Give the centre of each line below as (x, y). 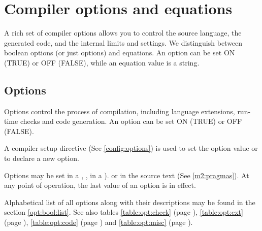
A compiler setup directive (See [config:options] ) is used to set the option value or (131, 148)
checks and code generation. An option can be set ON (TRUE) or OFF (131, 121)
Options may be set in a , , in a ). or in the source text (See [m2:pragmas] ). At (127, 175)
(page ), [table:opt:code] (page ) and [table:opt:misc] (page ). (99, 222)
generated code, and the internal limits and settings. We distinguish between (123, 42)
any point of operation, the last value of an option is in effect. (100, 185)
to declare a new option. (42, 158)
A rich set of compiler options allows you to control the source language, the (123, 33)
